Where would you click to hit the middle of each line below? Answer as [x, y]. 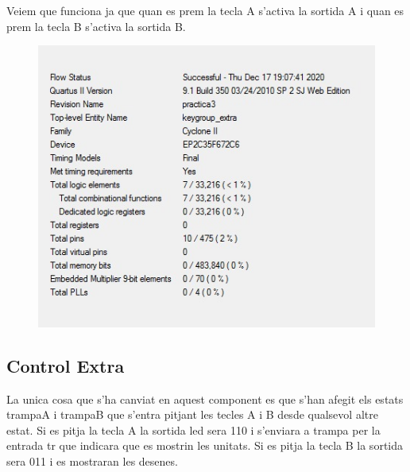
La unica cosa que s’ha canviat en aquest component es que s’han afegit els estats [205, 398]
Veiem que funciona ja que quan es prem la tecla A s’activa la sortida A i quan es [205, 10]
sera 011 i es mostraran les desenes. [92, 460]
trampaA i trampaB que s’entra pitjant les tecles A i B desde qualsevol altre [192, 414]
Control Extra [66, 365]
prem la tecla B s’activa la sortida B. [96, 26]
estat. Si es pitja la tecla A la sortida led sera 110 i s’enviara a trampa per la [193, 429]
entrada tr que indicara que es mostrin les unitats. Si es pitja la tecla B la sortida [205, 445]
